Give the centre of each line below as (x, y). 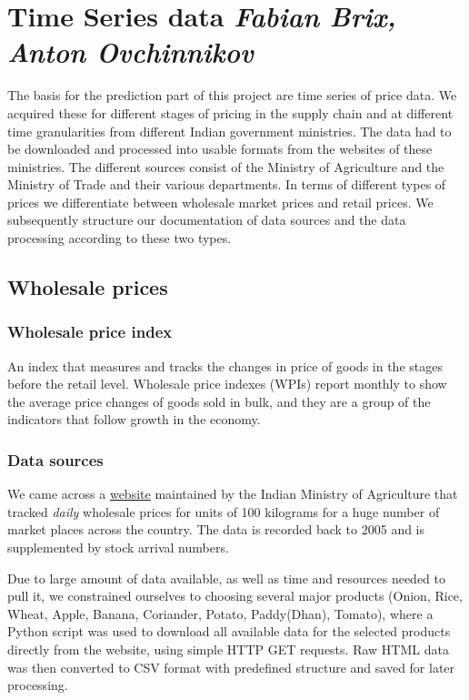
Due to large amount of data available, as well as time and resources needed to (227, 578)
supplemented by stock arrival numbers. (118, 548)
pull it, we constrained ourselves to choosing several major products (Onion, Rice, (235, 596)
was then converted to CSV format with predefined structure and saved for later (231, 667)
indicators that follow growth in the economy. (134, 419)
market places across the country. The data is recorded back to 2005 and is (216, 529)
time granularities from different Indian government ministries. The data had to (230, 131)
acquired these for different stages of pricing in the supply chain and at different (230, 112)
